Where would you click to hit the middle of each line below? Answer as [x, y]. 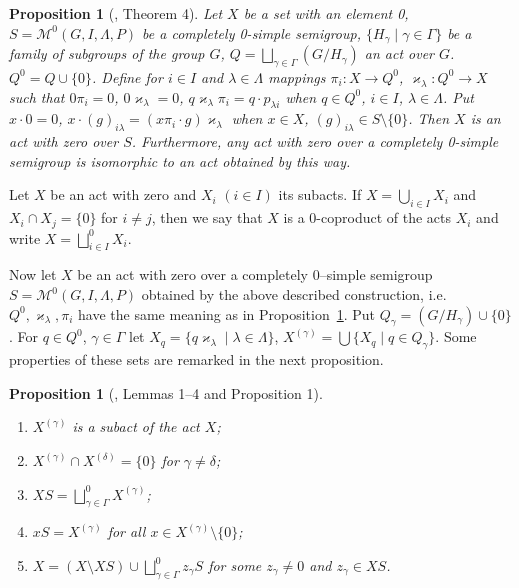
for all [126, 531]
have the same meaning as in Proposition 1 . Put [227, 313]
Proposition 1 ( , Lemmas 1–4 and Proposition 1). [166, 392]
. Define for [127, 76]
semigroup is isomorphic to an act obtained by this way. [180, 160]
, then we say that [207, 217]
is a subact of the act [136, 426]
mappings [297, 76]
